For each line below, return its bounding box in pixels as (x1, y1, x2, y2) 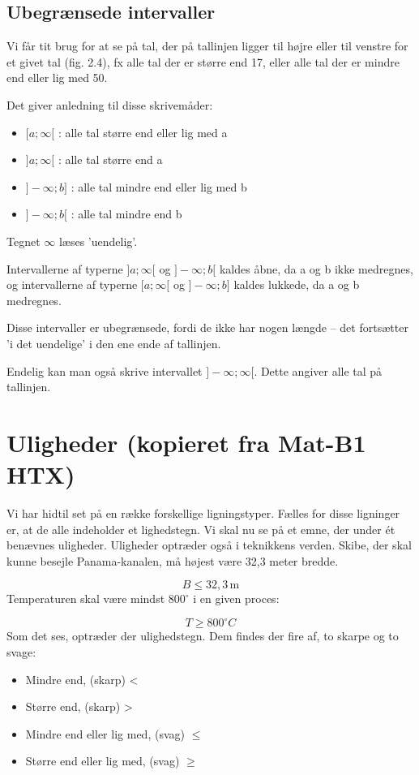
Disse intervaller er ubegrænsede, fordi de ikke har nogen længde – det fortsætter (6, 319, 408, 336)
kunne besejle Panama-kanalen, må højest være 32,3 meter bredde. (6, 552, 339, 569)
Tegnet (6, 232, 41, 249)
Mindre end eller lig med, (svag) (25, 725, 185, 742)
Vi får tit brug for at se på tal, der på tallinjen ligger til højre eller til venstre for (6, 37, 408, 54)
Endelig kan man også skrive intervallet (6, 362, 203, 379)
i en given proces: (193, 590, 280, 607)
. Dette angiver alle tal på (254, 362, 383, 379)
